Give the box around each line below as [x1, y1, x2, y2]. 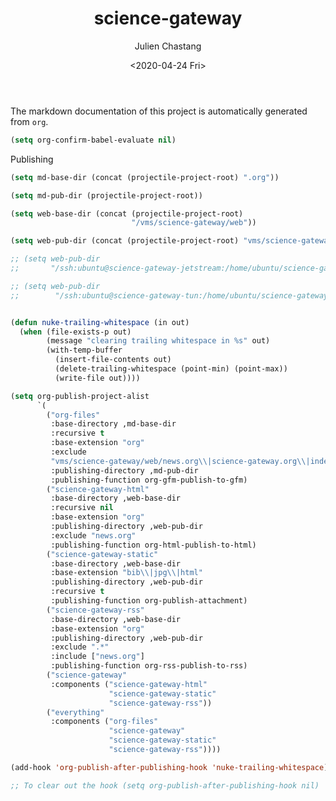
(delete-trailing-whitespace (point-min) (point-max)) [54, 364, 288, 374]
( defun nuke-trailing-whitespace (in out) [10, 317, 190, 327]
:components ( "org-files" [50, 717, 159, 727]
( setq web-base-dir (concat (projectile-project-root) [10, 208, 244, 219]
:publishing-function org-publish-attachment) [50, 596, 248, 606]
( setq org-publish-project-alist [10, 391, 150, 401]
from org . [10, 115, 49, 127]
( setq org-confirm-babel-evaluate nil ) [10, 135, 177, 145]
